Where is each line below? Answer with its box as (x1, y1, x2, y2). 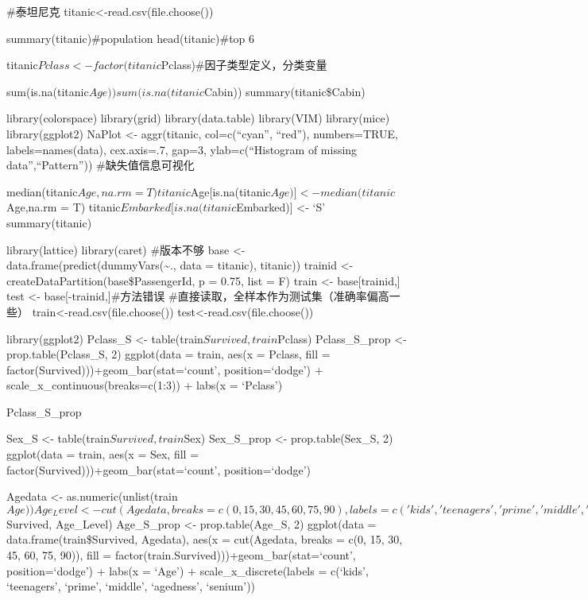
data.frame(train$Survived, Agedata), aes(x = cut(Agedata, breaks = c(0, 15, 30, (6, 531, 403, 548)
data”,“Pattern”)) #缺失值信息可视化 (6, 157, 195, 173)
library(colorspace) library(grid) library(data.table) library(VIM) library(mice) (6, 110, 390, 126)
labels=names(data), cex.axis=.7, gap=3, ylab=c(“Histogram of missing (6, 141, 358, 157)
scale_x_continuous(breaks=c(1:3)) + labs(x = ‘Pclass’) (6, 377, 283, 393)
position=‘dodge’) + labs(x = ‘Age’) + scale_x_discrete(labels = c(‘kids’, (6, 562, 369, 579)
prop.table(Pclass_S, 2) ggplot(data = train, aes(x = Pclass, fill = (6, 346, 331, 362)
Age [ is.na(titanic (190, 183, 271, 199)
